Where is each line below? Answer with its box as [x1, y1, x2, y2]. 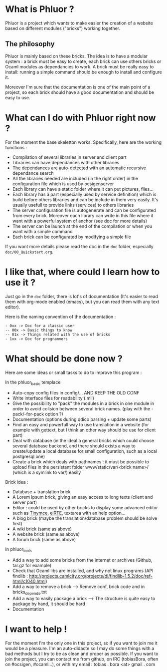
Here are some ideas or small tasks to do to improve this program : [5, 369, 142, 375]
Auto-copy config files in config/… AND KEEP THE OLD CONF [12, 390, 140, 396]
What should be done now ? [5, 353, 123, 364]
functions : [5, 144, 27, 150]
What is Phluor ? [5, 3, 74, 15]
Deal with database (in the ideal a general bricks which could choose [12, 438, 155, 444]
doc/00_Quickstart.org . [5, 249, 54, 255]
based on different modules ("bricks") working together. [5, 25, 121, 31]
